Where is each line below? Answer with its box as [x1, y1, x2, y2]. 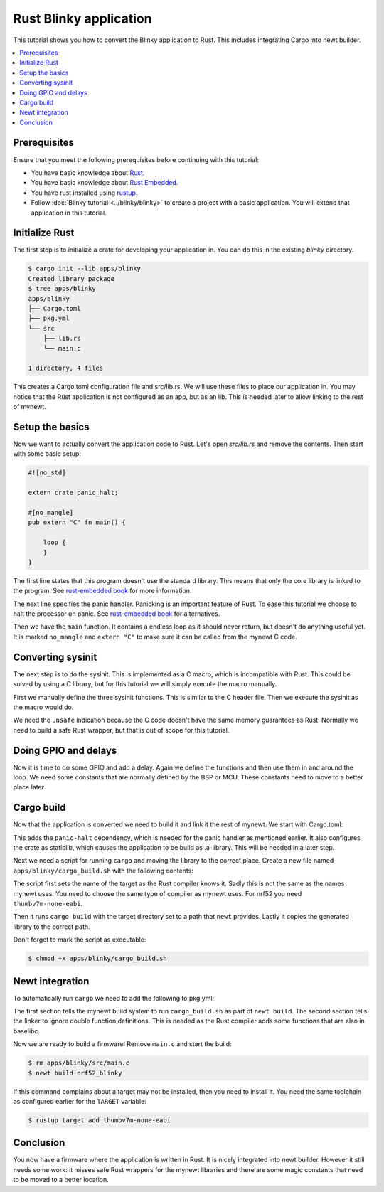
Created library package [28, 275, 115, 282]
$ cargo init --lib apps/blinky [28, 265, 142, 273]
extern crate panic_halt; [28, 489, 119, 497]
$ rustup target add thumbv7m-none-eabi [28, 1116, 171, 1124]
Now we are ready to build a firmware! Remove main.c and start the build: [13, 1040, 232, 1048]
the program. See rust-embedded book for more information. [13, 587, 192, 595]
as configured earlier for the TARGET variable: [13, 1097, 147, 1105]
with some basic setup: [13, 449, 82, 458]
